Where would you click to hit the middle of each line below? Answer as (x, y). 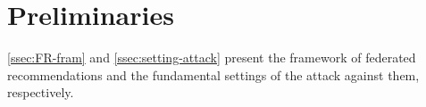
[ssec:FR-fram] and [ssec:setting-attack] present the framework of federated (212, 58)
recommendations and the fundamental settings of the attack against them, (213, 74)
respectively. (41, 92)
